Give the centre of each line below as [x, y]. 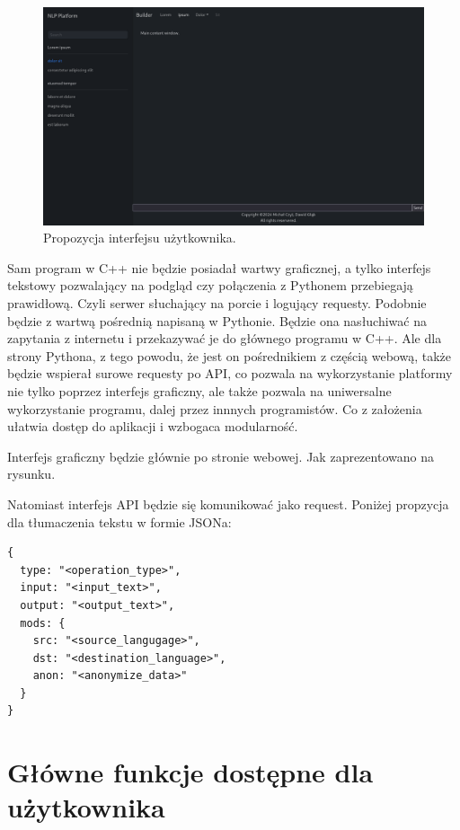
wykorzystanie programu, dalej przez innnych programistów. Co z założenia [215, 408]
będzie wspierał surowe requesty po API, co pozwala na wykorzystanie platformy [230, 373]
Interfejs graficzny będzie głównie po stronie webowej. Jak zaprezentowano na [221, 456]
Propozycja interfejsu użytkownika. [140, 238]
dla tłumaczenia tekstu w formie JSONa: [119, 521]
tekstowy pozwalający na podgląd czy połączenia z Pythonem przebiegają [210, 285]
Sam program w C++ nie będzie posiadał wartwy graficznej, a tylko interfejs [219, 267]
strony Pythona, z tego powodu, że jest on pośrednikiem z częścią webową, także [230, 355]
